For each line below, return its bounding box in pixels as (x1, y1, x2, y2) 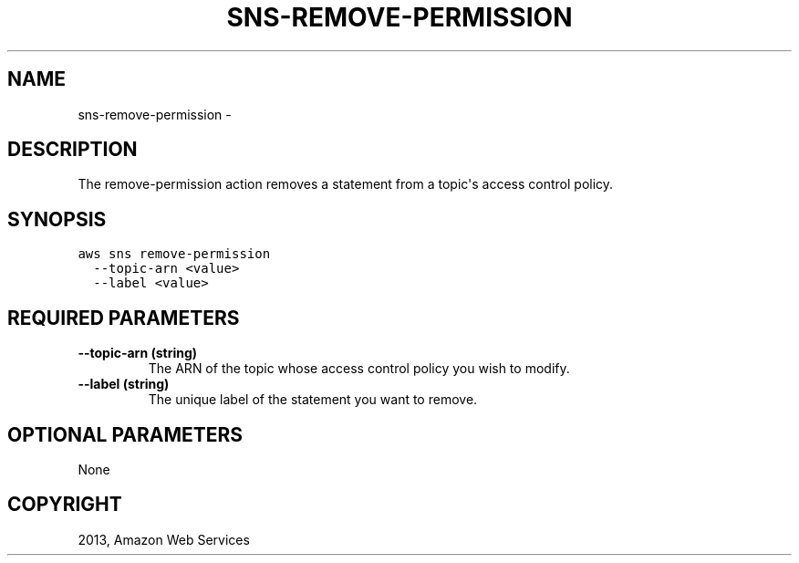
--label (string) (78, 376, 170, 392)
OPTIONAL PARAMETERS (7, 422, 244, 446)
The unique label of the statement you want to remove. (148, 391, 478, 408)
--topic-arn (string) (78, 345, 198, 361)
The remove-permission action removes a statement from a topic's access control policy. (78, 176, 614, 193)
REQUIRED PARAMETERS (7, 306, 240, 329)
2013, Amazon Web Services (78, 531, 250, 547)
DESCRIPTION (7, 138, 138, 162)
